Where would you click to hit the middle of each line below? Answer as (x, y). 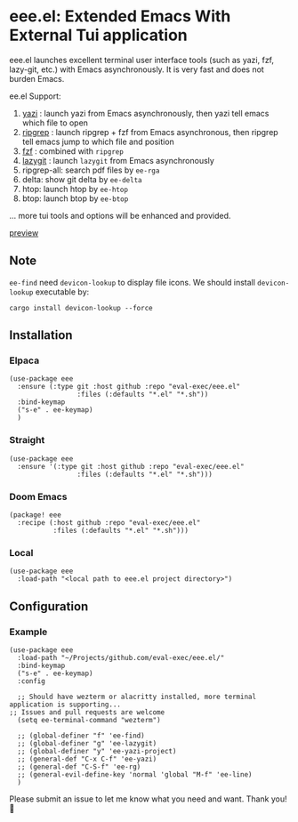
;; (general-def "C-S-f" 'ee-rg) (79, 767)
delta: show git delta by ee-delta (82, 179)
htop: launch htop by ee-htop (75, 189)
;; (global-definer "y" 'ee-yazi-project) (97, 752)
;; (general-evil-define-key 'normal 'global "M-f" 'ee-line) (135, 775)
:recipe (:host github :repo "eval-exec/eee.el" (109, 523)
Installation (41, 335)
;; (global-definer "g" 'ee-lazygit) (87, 744)
